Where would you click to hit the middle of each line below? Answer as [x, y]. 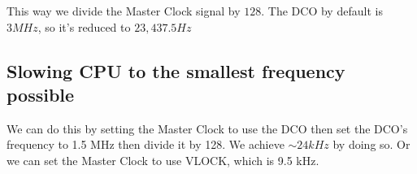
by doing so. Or [371, 144]
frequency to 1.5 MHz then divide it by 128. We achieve [146, 144]
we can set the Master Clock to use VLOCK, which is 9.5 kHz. [163, 160]
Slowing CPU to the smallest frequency [176, 70]
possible [41, 94]
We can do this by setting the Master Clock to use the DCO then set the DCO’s [207, 128]
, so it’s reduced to [84, 26]
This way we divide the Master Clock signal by [124, 11]
